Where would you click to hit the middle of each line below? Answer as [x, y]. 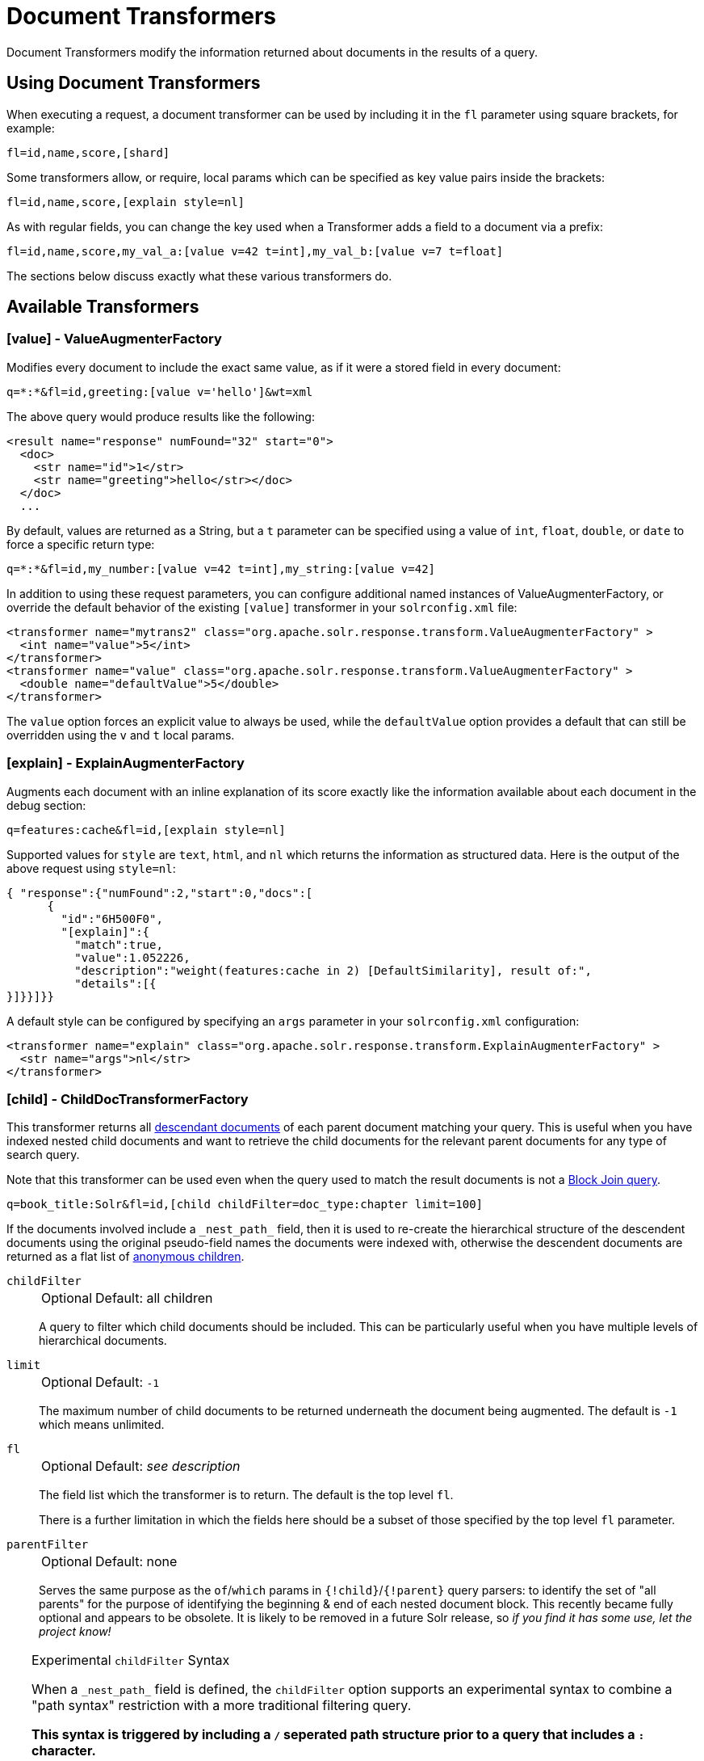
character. [64, 1751]
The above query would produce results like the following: [161, 416]
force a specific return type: [81, 544]
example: [31, 128]
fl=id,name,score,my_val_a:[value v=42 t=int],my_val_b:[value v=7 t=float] [255, 251]
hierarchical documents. [103, 1341]
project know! [75, 1632]
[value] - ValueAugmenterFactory [114, 339]
